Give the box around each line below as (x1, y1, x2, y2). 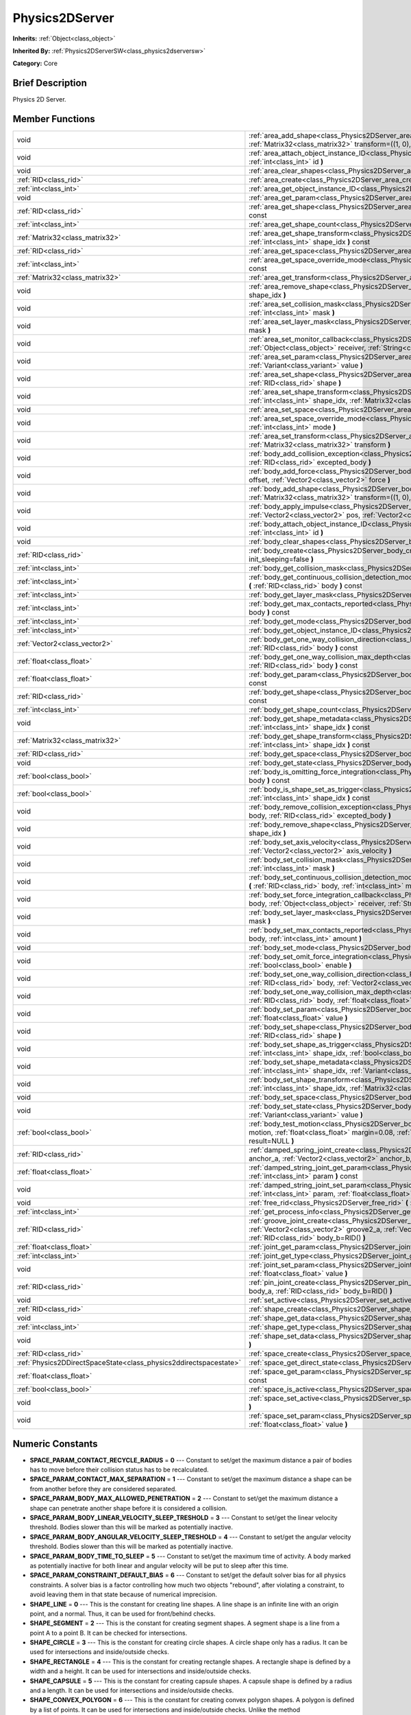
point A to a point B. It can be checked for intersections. (29, 1629, 188, 1637)
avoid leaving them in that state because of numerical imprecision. (29, 1590, 217, 1598)
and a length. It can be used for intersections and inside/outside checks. (29, 1686, 234, 1694)
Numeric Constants (12, 1438, 99, 1450)
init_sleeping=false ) (249, 554, 314, 564)
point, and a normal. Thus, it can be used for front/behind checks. (29, 1609, 216, 1618)
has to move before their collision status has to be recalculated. (29, 1465, 209, 1474)
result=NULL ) (249, 1136, 295, 1146)
